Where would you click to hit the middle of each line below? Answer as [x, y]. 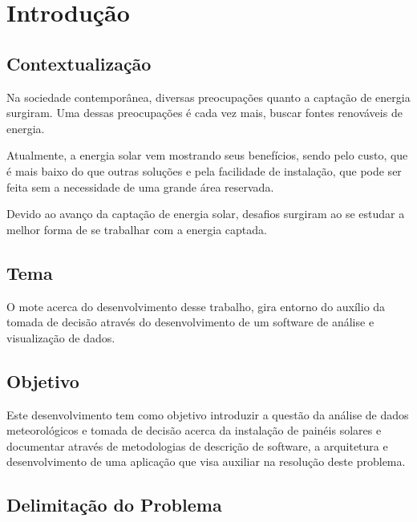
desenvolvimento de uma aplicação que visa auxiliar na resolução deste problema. [206, 461]
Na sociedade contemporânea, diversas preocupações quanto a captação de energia [208, 97]
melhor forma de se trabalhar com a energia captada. [137, 229]
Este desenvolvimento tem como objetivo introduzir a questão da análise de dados [208, 414]
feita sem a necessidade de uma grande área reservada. [140, 186]
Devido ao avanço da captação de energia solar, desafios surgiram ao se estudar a [206, 214]
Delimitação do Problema [114, 505]
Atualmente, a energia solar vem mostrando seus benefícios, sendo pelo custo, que [207, 155]
